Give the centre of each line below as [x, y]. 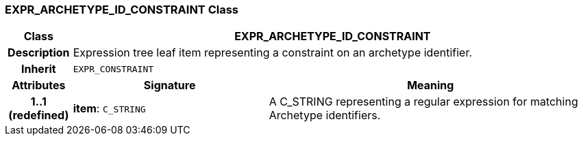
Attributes [39, 85]
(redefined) [39, 115]
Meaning [431, 85]
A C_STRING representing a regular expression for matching [423, 102]
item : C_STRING [109, 109]
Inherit [38, 69]
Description [39, 53]
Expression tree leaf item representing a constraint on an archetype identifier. [273, 53]
